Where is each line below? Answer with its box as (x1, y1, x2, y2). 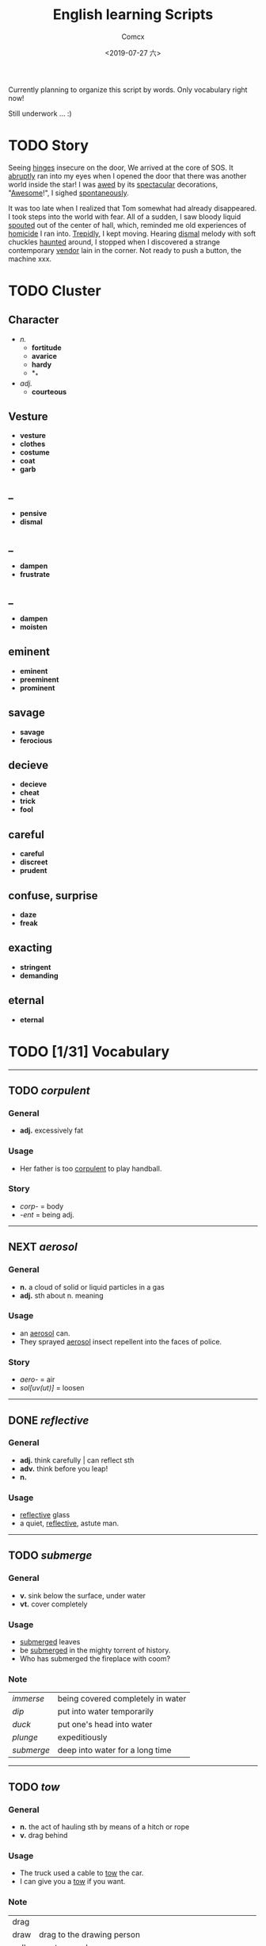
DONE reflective (8, 1413, 89, 1427)
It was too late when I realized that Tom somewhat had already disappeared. (8, 203, 257, 213)
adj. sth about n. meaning (19, 1290, 104, 1300)
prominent (19, 683, 55, 692)
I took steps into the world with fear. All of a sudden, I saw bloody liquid (8, 212, 241, 221)
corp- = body (19, 1201, 64, 1211)
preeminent (19, 675, 59, 684)
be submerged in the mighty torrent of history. (19, 1645, 171, 1656)
